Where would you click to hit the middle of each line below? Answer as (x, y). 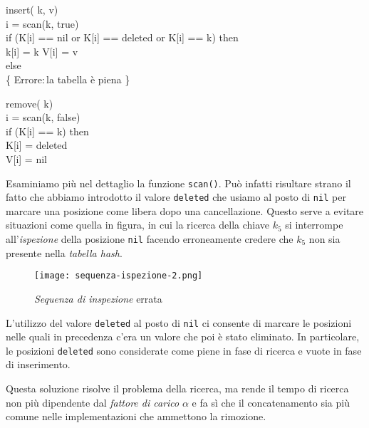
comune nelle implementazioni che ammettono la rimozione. (136, 416)
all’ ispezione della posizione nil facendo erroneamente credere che (150, 239)
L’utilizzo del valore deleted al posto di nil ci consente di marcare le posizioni (179, 322)
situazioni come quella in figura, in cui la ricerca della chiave (138, 225)
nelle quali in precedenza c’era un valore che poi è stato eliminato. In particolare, (183, 336)
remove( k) (30, 103)
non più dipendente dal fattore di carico (93, 402)
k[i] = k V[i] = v (42, 51)
